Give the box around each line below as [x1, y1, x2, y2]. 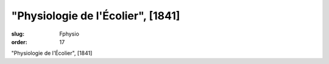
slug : [11, 30, 24, 37]
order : [11, 38, 27, 45]
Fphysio [59, 30, 79, 37]
